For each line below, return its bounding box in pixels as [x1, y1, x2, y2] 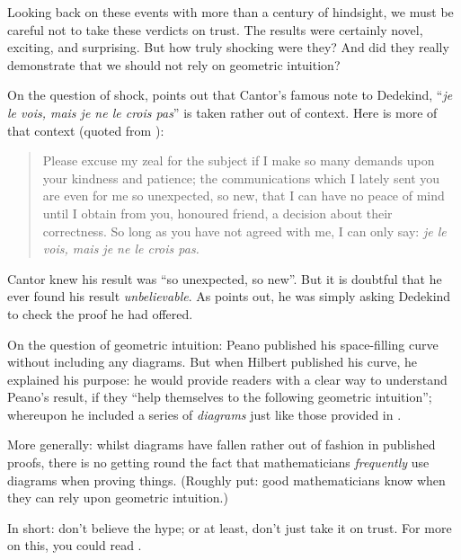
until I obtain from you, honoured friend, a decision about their [42, 203, 393, 222]
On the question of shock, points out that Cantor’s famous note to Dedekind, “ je [7, 85, 453, 104]
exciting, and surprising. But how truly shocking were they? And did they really [7, 38, 449, 57]
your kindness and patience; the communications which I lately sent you [42, 168, 440, 187]
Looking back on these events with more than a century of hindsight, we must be [7, 3, 454, 21]
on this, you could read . [7, 536, 142, 555]
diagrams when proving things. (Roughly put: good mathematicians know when [7, 470, 446, 489]
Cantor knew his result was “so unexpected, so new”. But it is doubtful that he [7, 269, 442, 288]
